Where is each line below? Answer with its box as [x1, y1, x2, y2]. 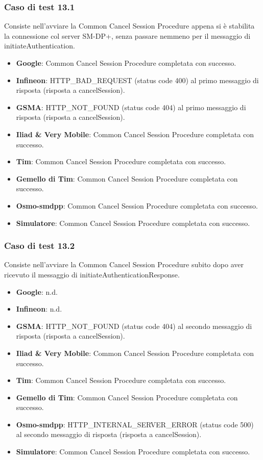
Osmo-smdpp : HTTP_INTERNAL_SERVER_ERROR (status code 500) [16, 419, 254, 429]
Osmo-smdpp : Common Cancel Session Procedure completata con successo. [16, 200, 258, 211]
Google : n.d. [16, 286, 58, 297]
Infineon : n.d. [16, 303, 62, 314]
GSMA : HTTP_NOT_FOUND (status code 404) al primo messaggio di [16, 101, 246, 112]
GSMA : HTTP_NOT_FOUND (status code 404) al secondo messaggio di [16, 320, 252, 331]
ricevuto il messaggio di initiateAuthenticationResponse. [4, 269, 180, 279]
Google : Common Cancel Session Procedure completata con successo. [16, 58, 236, 68]
